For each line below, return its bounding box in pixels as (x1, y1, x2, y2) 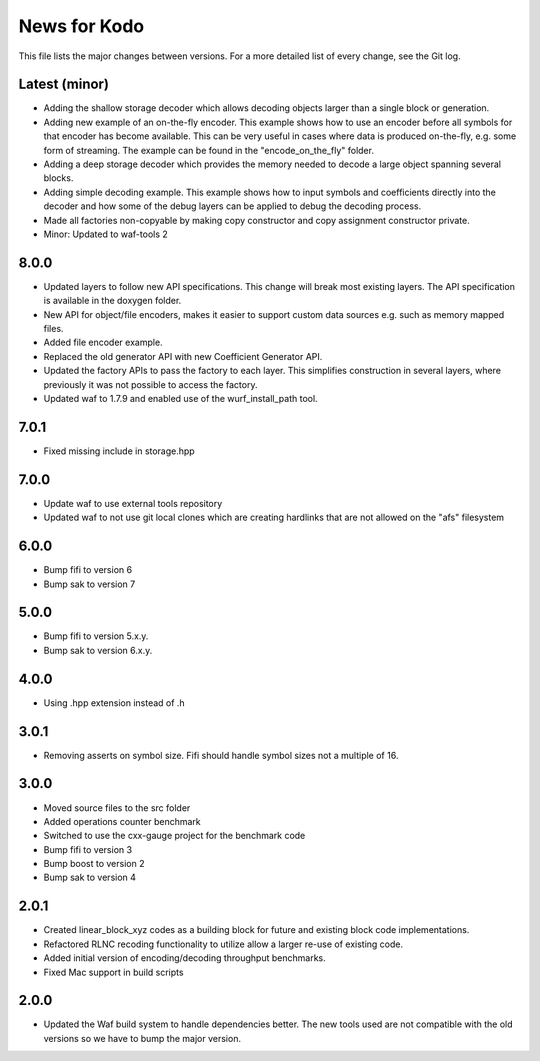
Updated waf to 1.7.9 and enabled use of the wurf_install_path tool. (43, 393, 319, 404)
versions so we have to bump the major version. (43, 1032, 242, 1044)
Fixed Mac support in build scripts (43, 966, 184, 978)
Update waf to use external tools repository (43, 497, 223, 509)
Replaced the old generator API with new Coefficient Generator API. (43, 350, 323, 362)
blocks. (43, 172, 74, 184)
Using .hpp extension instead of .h (43, 696, 185, 709)
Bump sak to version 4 (43, 871, 137, 884)
